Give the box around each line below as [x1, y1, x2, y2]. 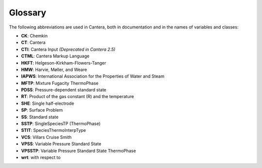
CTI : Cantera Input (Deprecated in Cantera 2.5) [21, 46, 116, 52]
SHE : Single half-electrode [21, 100, 75, 106]
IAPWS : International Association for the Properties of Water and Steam [21, 73, 164, 79]
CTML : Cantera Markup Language [21, 53, 90, 59]
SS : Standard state [21, 114, 59, 120]
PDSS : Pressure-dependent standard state [21, 87, 107, 93]
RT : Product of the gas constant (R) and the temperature [21, 94, 134, 99]
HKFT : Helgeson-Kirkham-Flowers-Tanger [21, 60, 106, 66]
